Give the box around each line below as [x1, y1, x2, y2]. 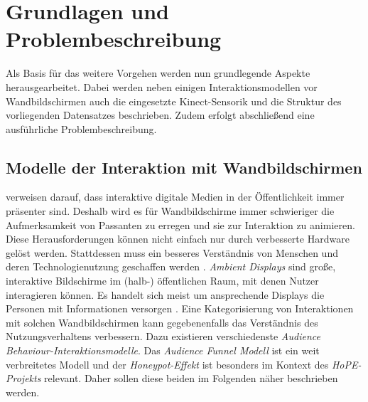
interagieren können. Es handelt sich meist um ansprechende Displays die [6, 287, 325, 302]
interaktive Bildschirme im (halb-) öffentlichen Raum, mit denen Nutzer [6, 273, 319, 288]
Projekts [6, 371, 41, 386]
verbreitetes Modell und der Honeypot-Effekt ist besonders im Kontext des [6, 356, 329, 371]
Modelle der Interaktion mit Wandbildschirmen [6, 156, 362, 178]
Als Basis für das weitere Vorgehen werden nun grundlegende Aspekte [6, 65, 310, 80]
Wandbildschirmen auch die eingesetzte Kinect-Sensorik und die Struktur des [6, 93, 342, 108]
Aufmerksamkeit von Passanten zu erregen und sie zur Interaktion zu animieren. [6, 217, 355, 232]
